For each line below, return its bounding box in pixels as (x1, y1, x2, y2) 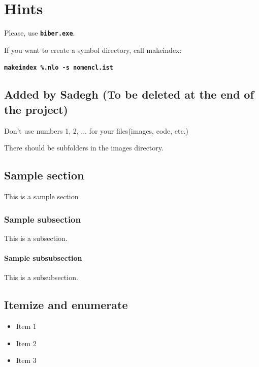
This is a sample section (4, 191, 79, 202)
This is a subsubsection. (4, 272, 78, 283)
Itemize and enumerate (4, 297, 128, 313)
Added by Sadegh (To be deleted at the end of (4, 86, 254, 102)
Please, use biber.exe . (4, 27, 75, 38)
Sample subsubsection (4, 253, 82, 263)
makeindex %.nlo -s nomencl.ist (4, 64, 113, 72)
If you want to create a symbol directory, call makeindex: (4, 44, 182, 55)
